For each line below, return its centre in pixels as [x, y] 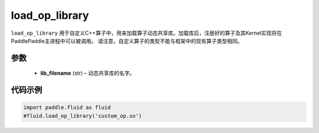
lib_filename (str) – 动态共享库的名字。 [88, 73]
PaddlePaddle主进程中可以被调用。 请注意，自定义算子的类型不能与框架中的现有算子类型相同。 [127, 41]
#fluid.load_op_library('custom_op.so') [82, 116]
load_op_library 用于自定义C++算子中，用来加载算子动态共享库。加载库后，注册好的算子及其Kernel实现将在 [147, 33]
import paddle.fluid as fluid [67, 108]
